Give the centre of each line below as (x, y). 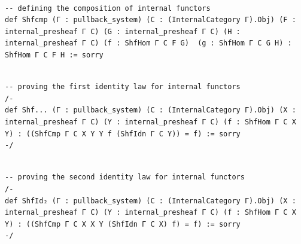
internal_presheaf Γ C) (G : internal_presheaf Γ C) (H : (123, 31)
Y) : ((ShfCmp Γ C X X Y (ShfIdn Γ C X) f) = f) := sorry (123, 224)
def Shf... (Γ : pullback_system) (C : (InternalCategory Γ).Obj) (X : (150, 110)
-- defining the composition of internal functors (108, 8)
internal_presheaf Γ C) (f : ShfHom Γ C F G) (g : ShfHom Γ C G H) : (148, 43)
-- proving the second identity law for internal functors (125, 177)
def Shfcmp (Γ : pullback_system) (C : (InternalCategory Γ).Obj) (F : (150, 20)
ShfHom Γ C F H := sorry (54, 55)
